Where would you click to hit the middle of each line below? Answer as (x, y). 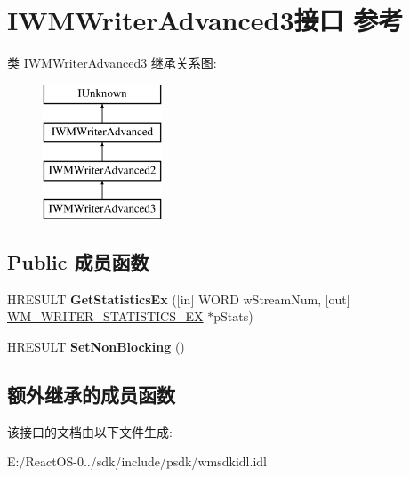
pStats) (233, 316)
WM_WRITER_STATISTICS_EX (105, 316)
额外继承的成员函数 (91, 394)
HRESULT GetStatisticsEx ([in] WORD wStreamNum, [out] (179, 299)
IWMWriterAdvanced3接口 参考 (205, 20)
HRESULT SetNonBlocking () (96, 346)
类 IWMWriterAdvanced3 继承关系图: (112, 63)
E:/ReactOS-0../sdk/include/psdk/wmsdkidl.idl (137, 461)
